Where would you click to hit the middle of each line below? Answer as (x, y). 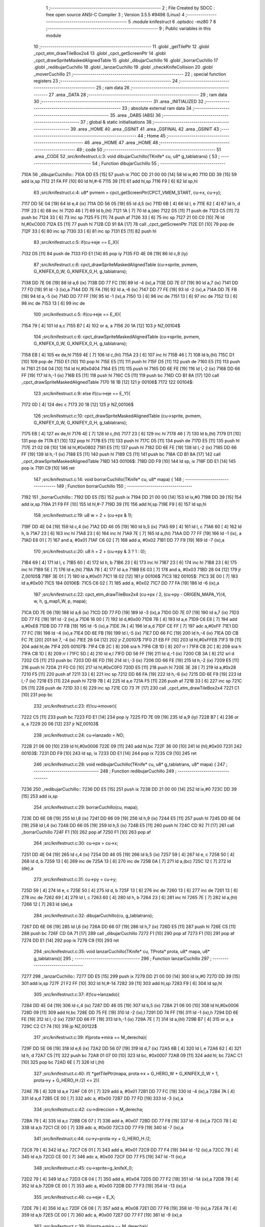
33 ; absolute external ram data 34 (157, 108)
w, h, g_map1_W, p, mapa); (60, 601)
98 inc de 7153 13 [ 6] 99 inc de (53, 303)
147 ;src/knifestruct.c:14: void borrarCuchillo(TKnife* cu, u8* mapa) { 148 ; (109, 479)
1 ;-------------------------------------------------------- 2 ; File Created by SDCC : (131, 8)
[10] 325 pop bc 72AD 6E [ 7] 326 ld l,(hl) (63, 1062)
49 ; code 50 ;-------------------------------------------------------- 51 (148, 149)
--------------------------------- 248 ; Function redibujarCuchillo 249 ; (105, 771)
